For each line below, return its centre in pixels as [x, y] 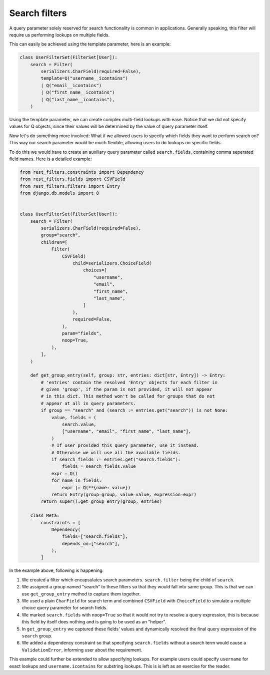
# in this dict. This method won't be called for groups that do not [128, 396]
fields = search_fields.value [99, 466]
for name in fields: [76, 480]
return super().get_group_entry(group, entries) [101, 501]
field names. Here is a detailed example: [50, 159]
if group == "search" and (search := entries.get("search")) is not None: [134, 410]
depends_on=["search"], [91, 544]
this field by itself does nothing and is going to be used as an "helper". [94, 622]
